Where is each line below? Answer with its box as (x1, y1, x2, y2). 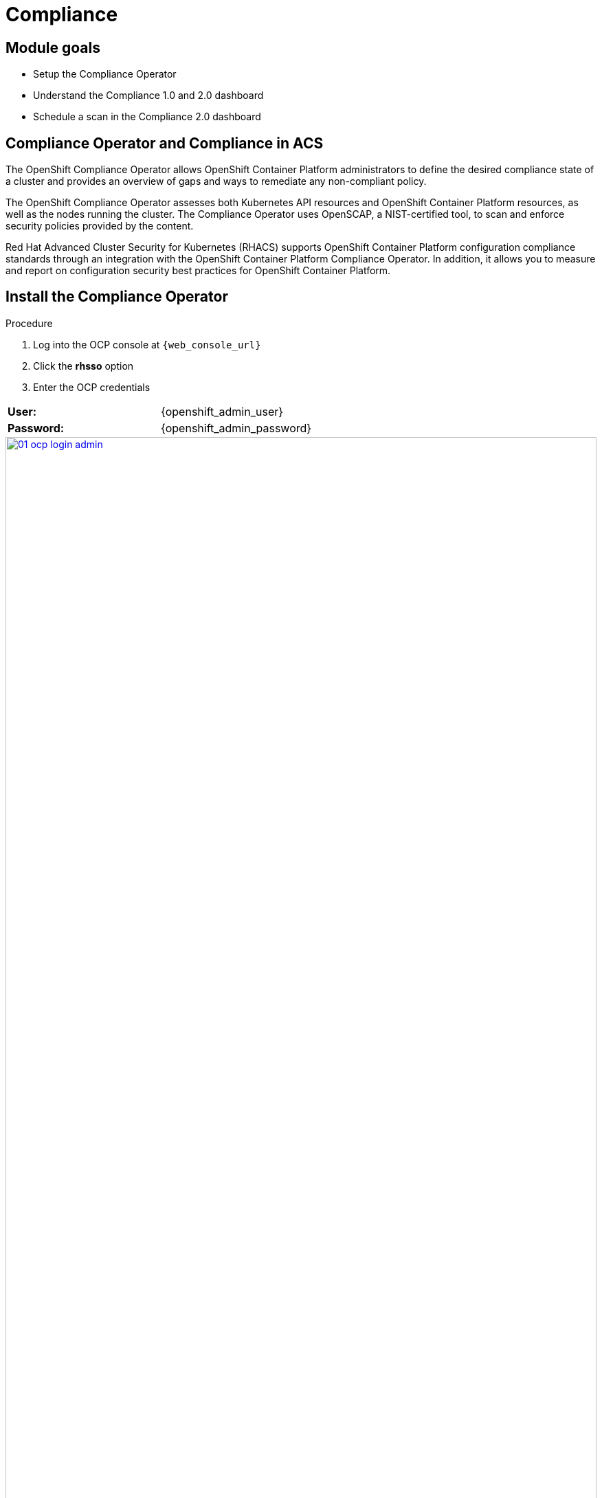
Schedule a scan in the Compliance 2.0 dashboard (33, 111, 261, 123)
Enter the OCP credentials (33, 381, 150, 393)
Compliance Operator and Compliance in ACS (5, 134, 324, 152)
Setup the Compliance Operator (33, 68, 177, 80)
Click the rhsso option (33, 359, 134, 372)
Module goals (5, 38, 100, 56)
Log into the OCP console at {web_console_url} (33, 338, 261, 350)
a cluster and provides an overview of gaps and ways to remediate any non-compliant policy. (5, 175, 427, 188)
